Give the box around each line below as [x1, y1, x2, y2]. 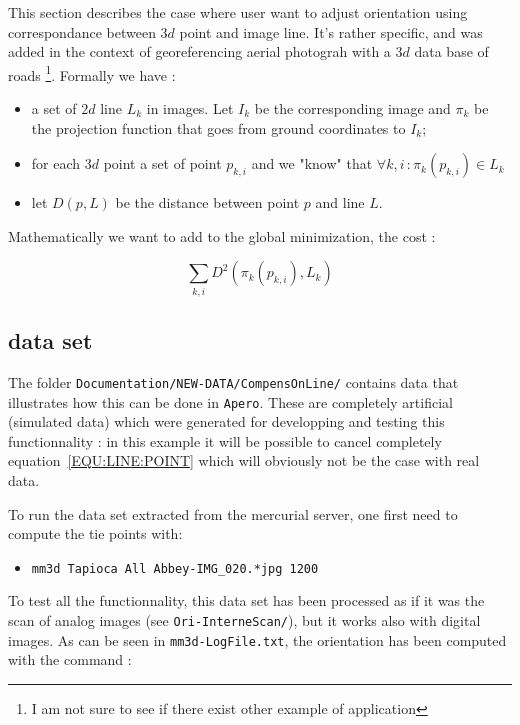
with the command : [8, 649, 132, 670]
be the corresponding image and [254, 98, 451, 119]
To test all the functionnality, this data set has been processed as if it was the [8, 590, 485, 611]
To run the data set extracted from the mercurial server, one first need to [8, 503, 458, 524]
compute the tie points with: [8, 523, 183, 544]
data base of [414, 41, 489, 62]
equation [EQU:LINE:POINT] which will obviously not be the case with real [8, 450, 480, 471]
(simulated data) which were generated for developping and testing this [8, 411, 445, 432]
